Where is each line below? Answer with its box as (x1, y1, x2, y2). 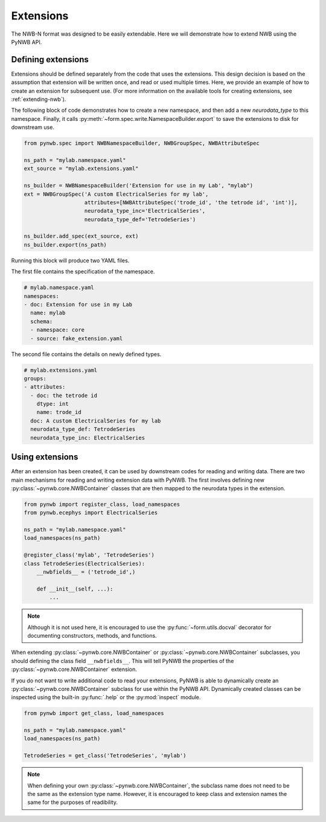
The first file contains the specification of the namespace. (11, 268, 155, 275)
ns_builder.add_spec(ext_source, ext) (24, 233, 139, 240)
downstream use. (11, 124, 54, 131)
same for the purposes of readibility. (27, 798, 118, 806)
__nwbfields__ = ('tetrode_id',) (36, 569, 136, 575)
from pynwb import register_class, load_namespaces (24, 500, 181, 508)
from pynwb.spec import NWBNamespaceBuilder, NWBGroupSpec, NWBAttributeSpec (24, 140, 260, 147)
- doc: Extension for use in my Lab (24, 301, 133, 308)
